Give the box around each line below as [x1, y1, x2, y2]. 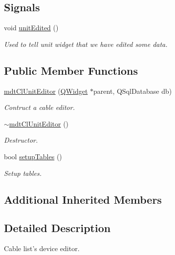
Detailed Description [4, 220, 111, 235]
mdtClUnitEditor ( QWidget [4, 85, 88, 96]
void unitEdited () [4, 22, 59, 33]
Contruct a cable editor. [4, 102, 75, 112]
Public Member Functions [4, 63, 138, 78]
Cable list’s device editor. [4, 243, 80, 254]
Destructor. [4, 135, 38, 145]
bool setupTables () [4, 151, 62, 161]
